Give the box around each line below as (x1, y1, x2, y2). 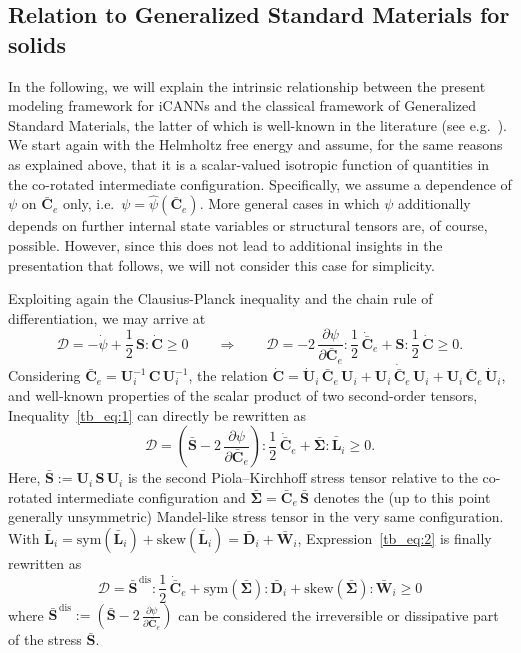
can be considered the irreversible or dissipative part (178, 604, 499, 625)
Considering (8, 365, 81, 386)
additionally (397, 193, 471, 214)
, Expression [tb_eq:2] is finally (297, 527, 492, 548)
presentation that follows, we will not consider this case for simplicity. (8, 254, 435, 275)
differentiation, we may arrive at (8, 307, 206, 328)
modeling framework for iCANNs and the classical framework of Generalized (8, 95, 476, 116)
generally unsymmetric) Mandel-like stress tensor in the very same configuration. (8, 506, 504, 527)
